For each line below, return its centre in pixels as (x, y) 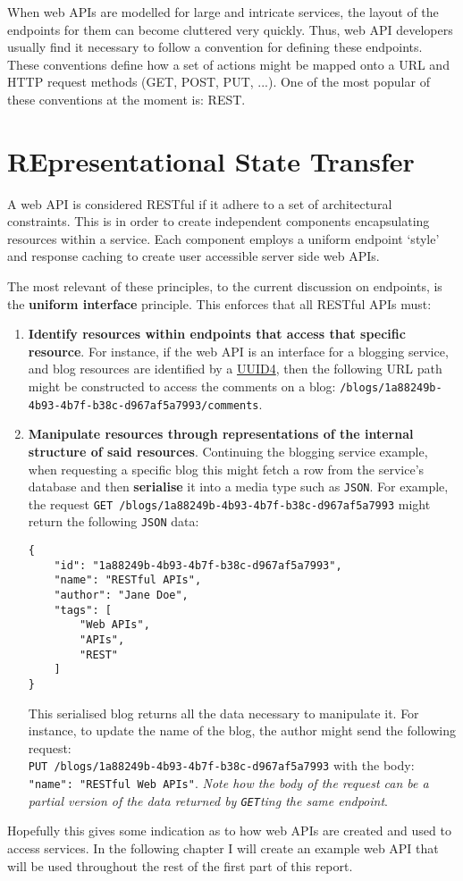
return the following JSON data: (114, 521)
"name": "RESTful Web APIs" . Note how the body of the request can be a (228, 783)
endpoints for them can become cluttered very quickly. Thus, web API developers (230, 29)
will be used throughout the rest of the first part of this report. (180, 865)
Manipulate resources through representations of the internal (221, 434)
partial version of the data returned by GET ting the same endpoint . (208, 800)
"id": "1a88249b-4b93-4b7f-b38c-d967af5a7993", (198, 565)
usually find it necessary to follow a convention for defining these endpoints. (215, 47)
